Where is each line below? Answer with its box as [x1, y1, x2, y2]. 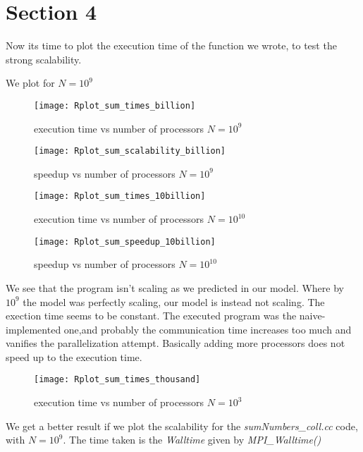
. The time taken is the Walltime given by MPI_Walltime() [63, 432, 321, 447]
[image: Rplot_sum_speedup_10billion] [34, 236, 216, 247]
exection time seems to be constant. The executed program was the [6, 308, 297, 323]
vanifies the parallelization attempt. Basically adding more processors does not [6, 336, 345, 350]
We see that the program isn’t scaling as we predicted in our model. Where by [6, 280, 344, 295]
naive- [299, 308, 326, 323]
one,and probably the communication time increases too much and [63, 322, 352, 336]
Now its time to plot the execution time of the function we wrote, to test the [6, 38, 337, 53]
